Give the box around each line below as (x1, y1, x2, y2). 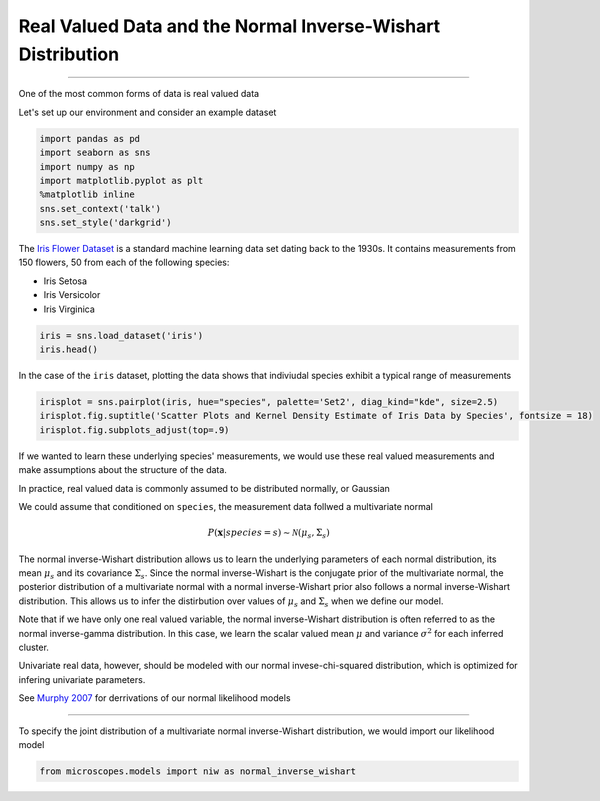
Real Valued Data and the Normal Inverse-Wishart (18, 15, 441, 37)
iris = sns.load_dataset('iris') (39, 330, 204, 341)
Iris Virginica (43, 303, 95, 315)
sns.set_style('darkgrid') (39, 217, 172, 229)
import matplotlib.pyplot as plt (39, 175, 204, 186)
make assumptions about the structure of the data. (18, 464, 227, 476)
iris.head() (39, 343, 99, 355)
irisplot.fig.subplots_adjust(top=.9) (39, 424, 230, 435)
